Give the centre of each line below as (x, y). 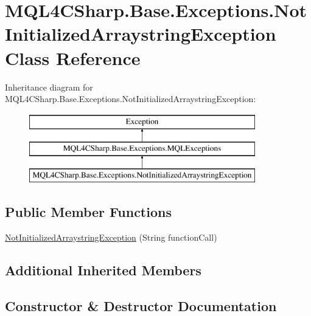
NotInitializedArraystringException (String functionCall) (111, 237)
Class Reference (73, 57)
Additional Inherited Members (103, 270)
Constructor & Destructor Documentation (141, 305)
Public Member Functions (88, 212)
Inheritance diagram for (49, 87)
